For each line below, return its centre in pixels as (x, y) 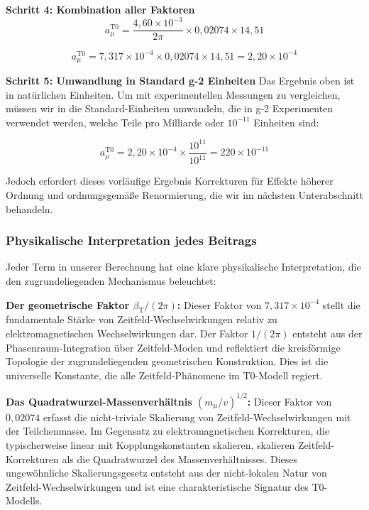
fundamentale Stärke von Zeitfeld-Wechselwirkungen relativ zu (142, 319)
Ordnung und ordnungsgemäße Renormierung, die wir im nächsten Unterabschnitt (184, 194)
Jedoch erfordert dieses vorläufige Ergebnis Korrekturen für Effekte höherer (170, 181)
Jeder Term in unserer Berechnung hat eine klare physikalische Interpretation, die (183, 267)
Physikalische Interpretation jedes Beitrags (131, 240)
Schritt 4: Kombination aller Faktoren (100, 9)
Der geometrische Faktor (68, 304)
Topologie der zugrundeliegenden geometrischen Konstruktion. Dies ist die (167, 361)
